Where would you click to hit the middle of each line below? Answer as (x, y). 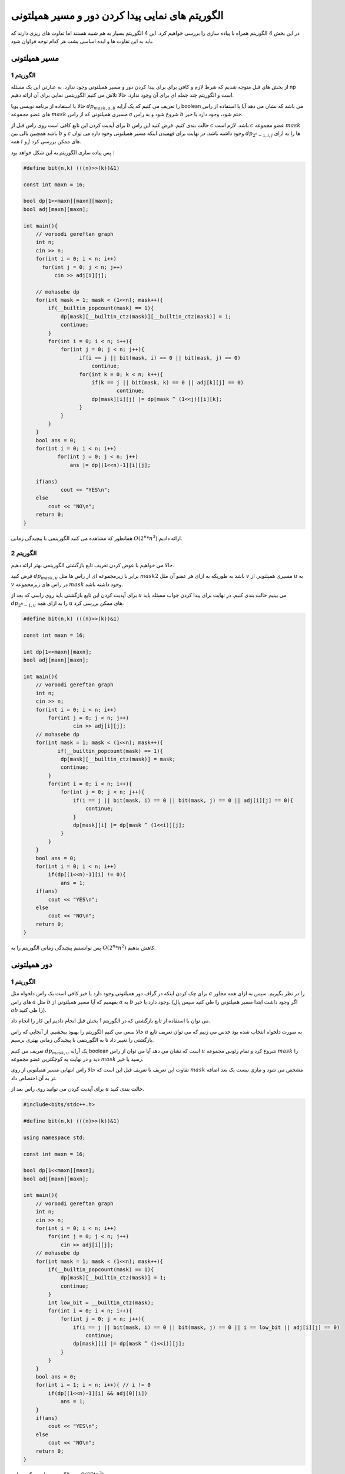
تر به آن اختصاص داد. (34, 1078)
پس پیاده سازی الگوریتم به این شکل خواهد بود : (62, 152)
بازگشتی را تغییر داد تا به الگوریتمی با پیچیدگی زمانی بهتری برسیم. (82, 1040)
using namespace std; (54, 1137)
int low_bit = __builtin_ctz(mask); (101, 1302)
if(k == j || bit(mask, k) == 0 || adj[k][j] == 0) (168, 382)
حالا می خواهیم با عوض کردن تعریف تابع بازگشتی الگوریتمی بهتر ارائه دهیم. (93, 565)
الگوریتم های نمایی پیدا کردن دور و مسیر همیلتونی (117, 15)
